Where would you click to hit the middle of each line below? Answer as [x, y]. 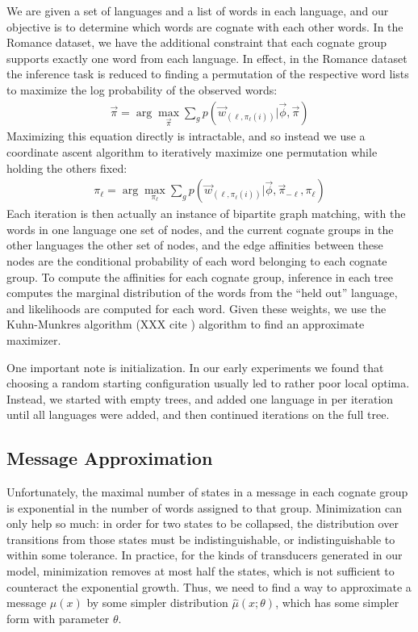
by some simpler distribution [157, 603]
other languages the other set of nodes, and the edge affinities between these [195, 245]
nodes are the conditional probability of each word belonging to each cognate [197, 260]
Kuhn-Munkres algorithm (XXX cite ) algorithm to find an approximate [186, 324]
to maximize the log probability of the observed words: [142, 89]
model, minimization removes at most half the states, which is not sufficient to [201, 571]
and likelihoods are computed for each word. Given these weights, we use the [196, 308]
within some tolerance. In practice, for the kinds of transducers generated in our [205, 555]
